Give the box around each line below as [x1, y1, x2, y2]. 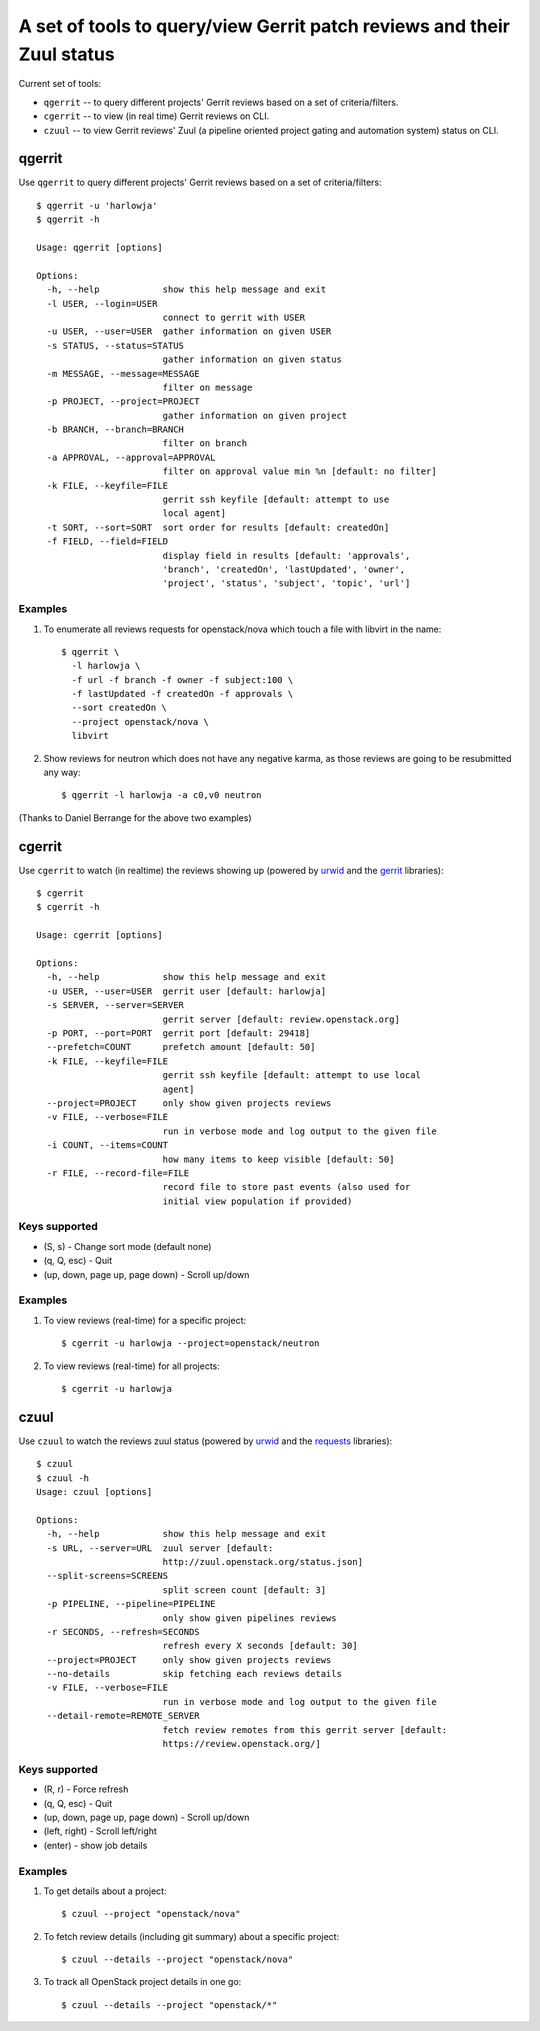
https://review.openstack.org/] [162, 1738, 322, 1750]
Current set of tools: [18, 78, 102, 90]
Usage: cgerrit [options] [36, 930, 164, 941]
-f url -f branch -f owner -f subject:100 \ [71, 674, 294, 685]
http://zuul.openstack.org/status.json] [162, 1556, 364, 1567]
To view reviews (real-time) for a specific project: [43, 1314, 247, 1326]
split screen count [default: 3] [162, 1584, 327, 1595]
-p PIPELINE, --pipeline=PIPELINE [46, 1598, 216, 1610]
